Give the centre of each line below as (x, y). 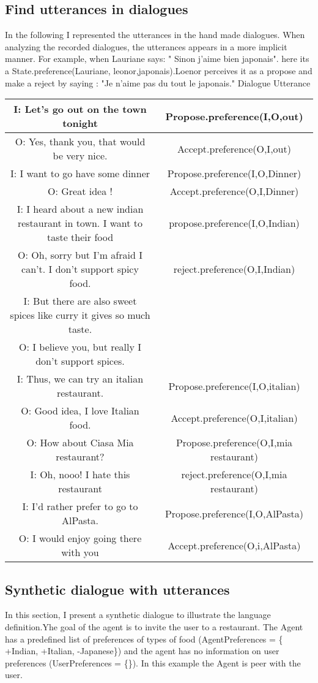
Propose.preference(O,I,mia (234, 443)
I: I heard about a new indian (80, 209)
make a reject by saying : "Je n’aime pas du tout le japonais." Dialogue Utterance (158, 82)
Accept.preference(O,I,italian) (234, 418)
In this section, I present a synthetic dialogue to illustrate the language (138, 615)
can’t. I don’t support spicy (80, 269)
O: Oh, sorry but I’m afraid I (80, 255)
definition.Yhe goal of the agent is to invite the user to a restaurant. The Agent (154, 626)
